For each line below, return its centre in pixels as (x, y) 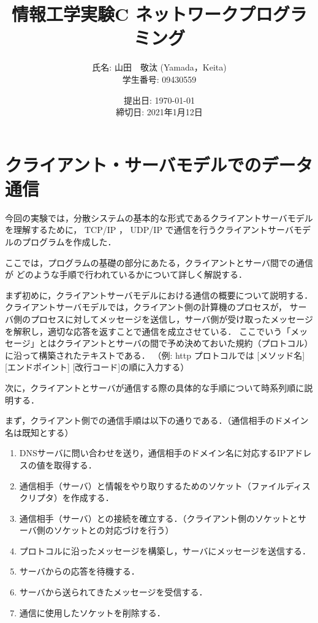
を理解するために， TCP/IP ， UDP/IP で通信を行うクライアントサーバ (149, 230)
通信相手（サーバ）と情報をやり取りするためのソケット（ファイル (152, 485)
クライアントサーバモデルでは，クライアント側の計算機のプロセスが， (146, 307)
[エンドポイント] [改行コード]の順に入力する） (97, 367)
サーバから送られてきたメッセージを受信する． (113, 592)
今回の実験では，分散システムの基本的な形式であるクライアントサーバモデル (159, 217)
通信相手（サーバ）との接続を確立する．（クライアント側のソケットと (158, 518)
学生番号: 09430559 (159, 79)
